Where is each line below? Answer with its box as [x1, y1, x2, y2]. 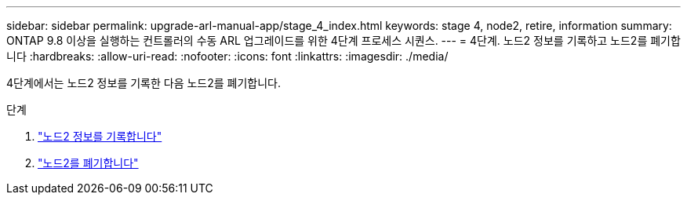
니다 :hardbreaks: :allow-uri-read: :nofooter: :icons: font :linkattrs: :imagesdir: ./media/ [6, 49, 449, 63]
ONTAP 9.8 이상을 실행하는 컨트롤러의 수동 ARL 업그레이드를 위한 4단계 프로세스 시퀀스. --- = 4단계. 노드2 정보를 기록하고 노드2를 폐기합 [6, 34, 681, 47]
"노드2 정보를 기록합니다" [38, 130, 162, 143]
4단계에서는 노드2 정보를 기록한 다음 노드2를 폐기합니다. [6, 76, 282, 90]
